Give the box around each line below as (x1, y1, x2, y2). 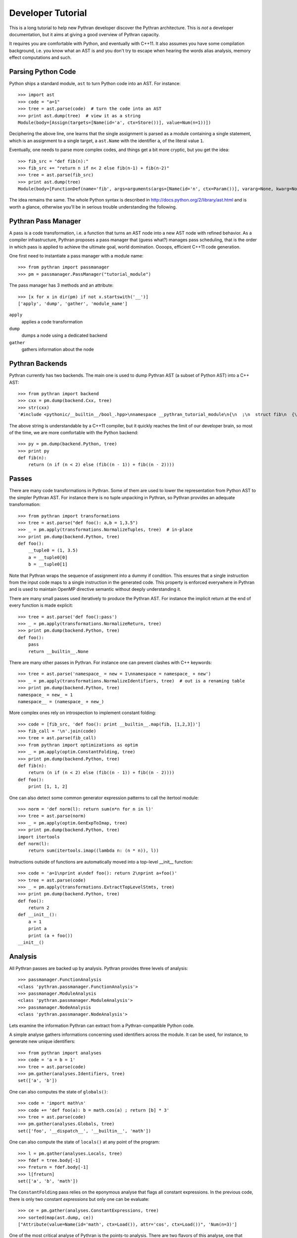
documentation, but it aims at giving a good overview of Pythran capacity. (9, 31, 160, 37)
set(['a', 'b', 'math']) (18, 1179, 78, 1184)
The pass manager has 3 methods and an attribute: (9, 282, 114, 288)
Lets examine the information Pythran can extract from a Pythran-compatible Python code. (9, 1023, 195, 1029)
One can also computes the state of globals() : (9, 1088, 108, 1094)
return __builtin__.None (28, 649, 89, 654)
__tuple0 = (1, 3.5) (28, 548, 78, 553)
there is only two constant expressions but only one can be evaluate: (9, 1196, 149, 1202)
